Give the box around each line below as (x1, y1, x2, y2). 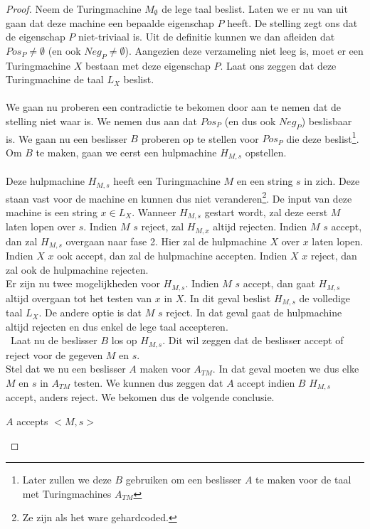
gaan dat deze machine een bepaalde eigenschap (6, 15, 214, 30)
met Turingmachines (22, 486, 112, 501)
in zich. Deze (304, 173, 360, 188)
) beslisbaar (301, 113, 352, 128)
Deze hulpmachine (6, 173, 85, 188)
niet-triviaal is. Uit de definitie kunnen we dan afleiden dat (78, 29, 335, 44)
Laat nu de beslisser (10, 333, 97, 348)
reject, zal (141, 219, 184, 234)
